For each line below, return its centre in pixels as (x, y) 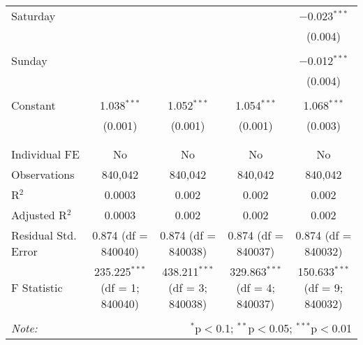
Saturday (34, 16)
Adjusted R (39, 215)
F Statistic (37, 287)
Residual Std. (44, 235)
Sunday (29, 60)
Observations (43, 174)
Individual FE (45, 154)
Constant (34, 105)
